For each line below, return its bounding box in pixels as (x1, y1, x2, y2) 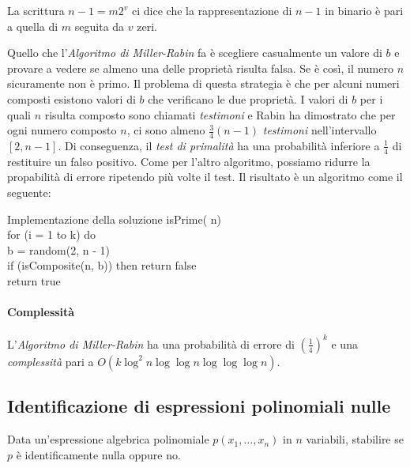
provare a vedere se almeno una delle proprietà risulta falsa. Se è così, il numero (7, 59, 393, 76)
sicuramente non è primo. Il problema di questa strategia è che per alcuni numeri (7, 75, 400, 92)
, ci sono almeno (126, 122, 205, 138)
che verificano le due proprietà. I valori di (148, 90, 348, 107)
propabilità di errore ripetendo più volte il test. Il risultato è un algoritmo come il (7, 168, 403, 185)
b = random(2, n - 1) (7, 241, 110, 258)
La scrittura (7, 2, 65, 18)
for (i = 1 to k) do (7, 226, 96, 243)
